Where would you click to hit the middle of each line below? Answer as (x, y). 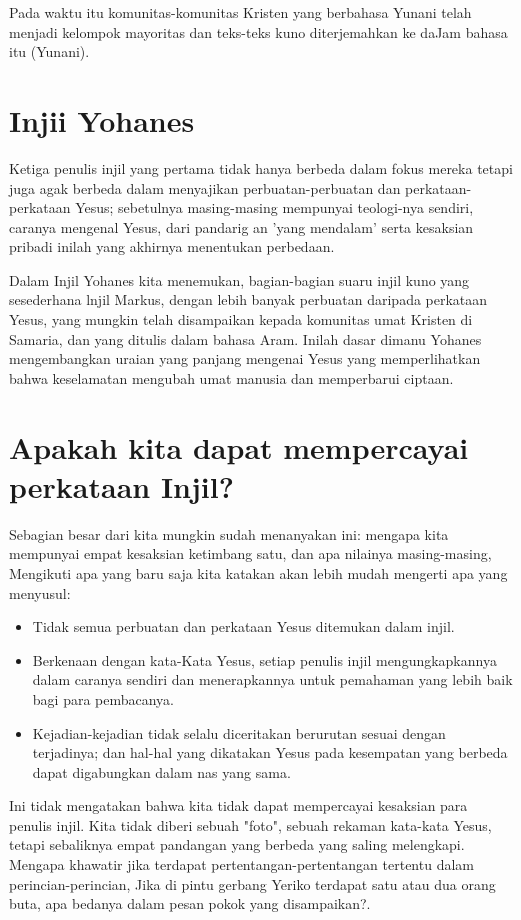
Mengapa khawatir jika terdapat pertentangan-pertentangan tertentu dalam (241, 864)
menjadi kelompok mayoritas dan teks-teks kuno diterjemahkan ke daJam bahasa (258, 31)
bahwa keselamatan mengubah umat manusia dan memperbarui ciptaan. (231, 377)
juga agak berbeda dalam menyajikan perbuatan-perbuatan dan (205, 187)
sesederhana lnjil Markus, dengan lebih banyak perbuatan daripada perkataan (248, 299)
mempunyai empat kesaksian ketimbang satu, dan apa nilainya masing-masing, (250, 553)
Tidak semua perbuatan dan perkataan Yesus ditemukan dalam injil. (243, 626)
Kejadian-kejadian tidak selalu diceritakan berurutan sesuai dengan (239, 732)
